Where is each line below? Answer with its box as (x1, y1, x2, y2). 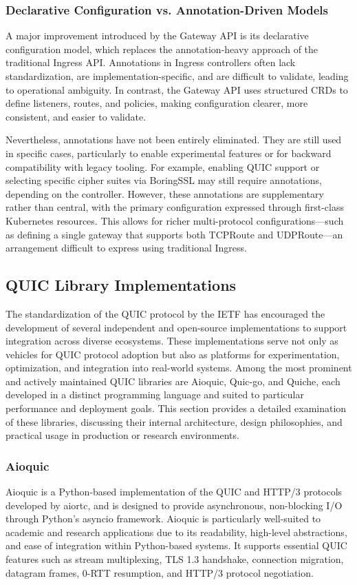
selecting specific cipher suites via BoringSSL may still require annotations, (6, 173, 322, 187)
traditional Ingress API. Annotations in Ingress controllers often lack (6, 55, 296, 70)
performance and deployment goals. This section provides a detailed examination (6, 401, 347, 415)
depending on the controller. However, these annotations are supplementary (6, 186, 324, 201)
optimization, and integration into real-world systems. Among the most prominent (6, 360, 352, 375)
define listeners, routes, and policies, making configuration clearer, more (6, 96, 308, 110)
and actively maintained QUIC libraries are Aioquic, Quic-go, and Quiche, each (6, 373, 340, 388)
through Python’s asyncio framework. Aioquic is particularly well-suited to (6, 511, 321, 526)
